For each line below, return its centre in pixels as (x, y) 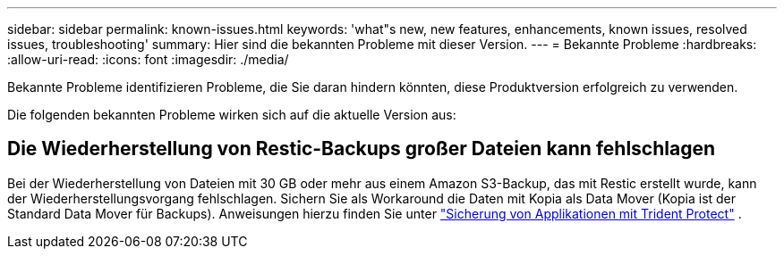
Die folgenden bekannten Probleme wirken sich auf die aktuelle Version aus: (232, 115)
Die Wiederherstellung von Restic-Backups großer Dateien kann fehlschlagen (362, 149)
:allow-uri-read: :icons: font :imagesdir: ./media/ (148, 59)
